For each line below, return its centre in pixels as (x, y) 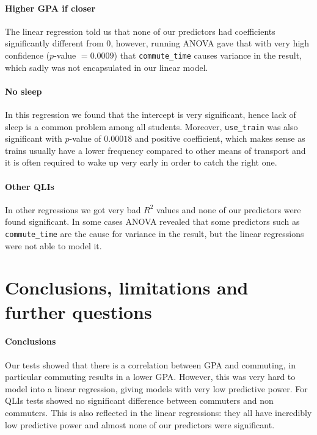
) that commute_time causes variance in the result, (208, 55)
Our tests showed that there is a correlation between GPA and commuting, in (150, 364)
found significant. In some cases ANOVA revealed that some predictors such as (152, 221)
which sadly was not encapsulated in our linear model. (107, 67)
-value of (85, 138)
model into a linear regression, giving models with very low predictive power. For (156, 388)
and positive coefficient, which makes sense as (220, 138)
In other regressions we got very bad (73, 209)
